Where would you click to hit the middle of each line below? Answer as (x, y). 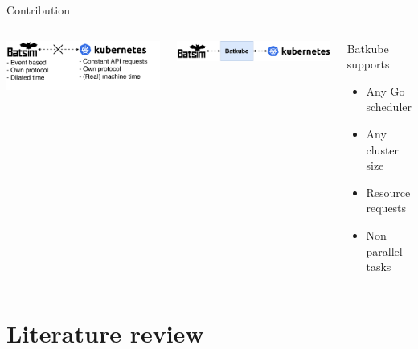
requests (386, 208)
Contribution (39, 10)
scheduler (389, 107)
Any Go (385, 90)
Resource (388, 192)
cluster (383, 149)
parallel (384, 250)
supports (368, 64)
